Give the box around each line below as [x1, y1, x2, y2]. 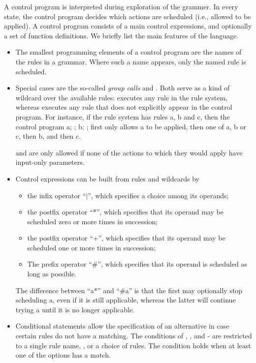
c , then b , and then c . [15, 131, 81, 141]
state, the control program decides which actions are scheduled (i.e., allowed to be [4, 11, 251, 21]
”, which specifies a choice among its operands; [88, 190, 229, 200]
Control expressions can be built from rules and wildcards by [15, 173, 199, 183]
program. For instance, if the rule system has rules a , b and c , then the [15, 111, 230, 121]
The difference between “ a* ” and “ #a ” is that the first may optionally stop [15, 285, 243, 295]
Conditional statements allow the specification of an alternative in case [15, 321, 229, 331]
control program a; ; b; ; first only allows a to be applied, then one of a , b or [15, 121, 247, 131]
